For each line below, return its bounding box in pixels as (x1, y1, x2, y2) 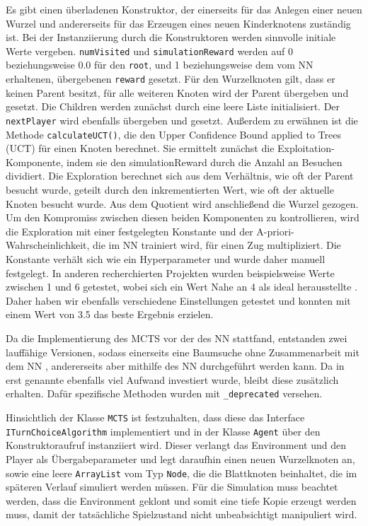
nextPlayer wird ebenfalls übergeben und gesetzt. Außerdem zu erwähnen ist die (6, 112, 358, 127)
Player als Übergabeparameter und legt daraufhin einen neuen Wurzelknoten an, (6, 451, 355, 466)
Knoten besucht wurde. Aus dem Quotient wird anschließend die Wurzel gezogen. (6, 196, 359, 211)
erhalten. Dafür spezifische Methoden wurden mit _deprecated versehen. (6, 386, 323, 401)
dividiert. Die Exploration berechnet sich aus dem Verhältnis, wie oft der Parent (6, 168, 354, 183)
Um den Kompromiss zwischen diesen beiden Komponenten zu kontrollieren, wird (6, 210, 360, 225)
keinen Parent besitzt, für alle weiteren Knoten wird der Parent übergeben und (6, 85, 349, 100)
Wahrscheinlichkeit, (6, 238, 90, 252)
